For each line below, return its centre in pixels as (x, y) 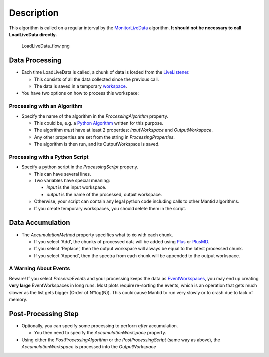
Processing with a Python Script (49, 157)
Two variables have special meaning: (72, 181)
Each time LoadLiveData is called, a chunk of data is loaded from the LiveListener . (106, 72)
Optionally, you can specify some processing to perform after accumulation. (100, 325)
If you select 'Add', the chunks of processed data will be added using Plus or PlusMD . (122, 241)
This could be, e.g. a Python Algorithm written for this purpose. (99, 123)
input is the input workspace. (76, 187)
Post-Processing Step (44, 313)
